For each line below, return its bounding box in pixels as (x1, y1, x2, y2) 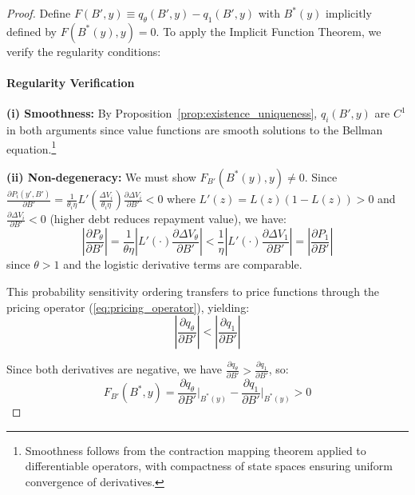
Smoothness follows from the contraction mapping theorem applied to (25, 441, 366, 458)
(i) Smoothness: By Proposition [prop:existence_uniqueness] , (6, 105, 318, 122)
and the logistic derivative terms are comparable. (63, 256, 302, 273)
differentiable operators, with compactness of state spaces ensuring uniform (25, 457, 393, 474)
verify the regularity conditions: (6, 42, 161, 59)
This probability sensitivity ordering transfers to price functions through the (6, 283, 380, 300)
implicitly (325, 5, 372, 21)
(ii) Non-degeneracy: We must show (6, 168, 196, 185)
